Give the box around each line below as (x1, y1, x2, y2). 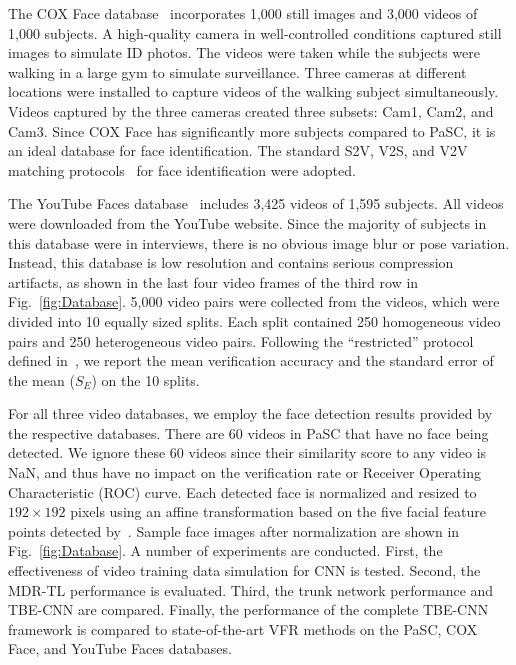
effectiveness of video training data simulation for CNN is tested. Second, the (8, 560, 481, 581)
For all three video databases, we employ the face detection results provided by (8, 403, 493, 424)
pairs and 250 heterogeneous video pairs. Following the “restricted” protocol (8, 330, 474, 351)
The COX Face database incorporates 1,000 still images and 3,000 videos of (8, 3, 478, 23)
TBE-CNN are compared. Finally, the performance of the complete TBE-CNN (8, 599, 489, 620)
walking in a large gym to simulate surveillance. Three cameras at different (8, 61, 467, 82)
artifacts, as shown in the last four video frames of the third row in (8, 271, 419, 292)
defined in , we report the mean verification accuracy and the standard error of (8, 350, 494, 371)
